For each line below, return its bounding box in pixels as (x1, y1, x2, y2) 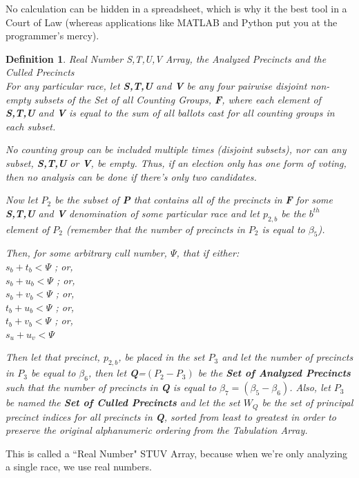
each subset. (6, 119, 56, 133)
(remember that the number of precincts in (66, 221, 245, 236)
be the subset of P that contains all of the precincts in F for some (55, 192, 333, 207)
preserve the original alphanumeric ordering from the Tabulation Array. (6, 423, 308, 437)
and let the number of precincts (222, 350, 353, 364)
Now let (6, 192, 38, 207)
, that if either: (176, 246, 240, 260)
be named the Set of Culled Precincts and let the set (6, 395, 240, 410)
